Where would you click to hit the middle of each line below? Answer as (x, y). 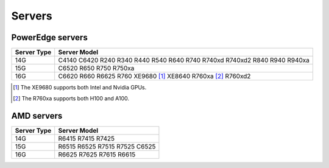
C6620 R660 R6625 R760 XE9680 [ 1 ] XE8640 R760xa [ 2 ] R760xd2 (154, 76)
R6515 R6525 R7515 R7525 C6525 (107, 147)
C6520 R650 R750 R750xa (96, 68)
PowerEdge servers (49, 37)
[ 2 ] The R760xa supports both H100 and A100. (71, 99)
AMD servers (37, 116)
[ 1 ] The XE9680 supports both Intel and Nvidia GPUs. (80, 88)
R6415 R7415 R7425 (87, 139)
